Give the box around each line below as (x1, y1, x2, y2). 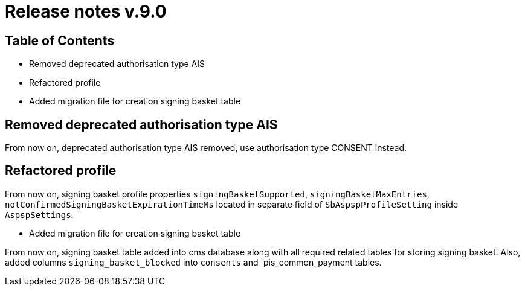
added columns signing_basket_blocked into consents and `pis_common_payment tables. (5, 257, 382, 267)
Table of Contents (5, 33, 115, 48)
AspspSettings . (5, 209, 74, 220)
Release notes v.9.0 (5, 1, 167, 22)
